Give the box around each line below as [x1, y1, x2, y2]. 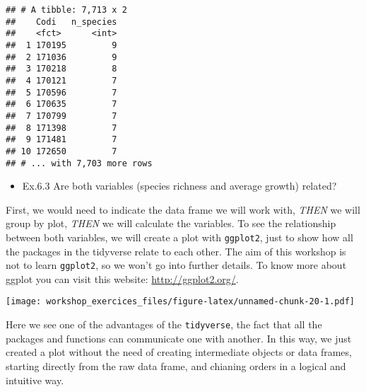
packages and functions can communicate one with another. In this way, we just [6, 330, 352, 345]
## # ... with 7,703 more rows [6, 158, 153, 168]
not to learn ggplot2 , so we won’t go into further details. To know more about [6, 258, 347, 272]
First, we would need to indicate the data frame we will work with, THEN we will [6, 202, 360, 217]
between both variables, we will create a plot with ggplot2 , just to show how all [6, 229, 353, 244]
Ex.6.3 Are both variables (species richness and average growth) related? [22, 178, 337, 193]
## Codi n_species [6, 16, 117, 27]
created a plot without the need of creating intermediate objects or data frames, [6, 345, 352, 359]
